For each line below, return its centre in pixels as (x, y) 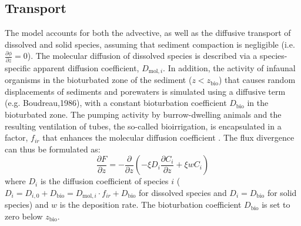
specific (18, 67)
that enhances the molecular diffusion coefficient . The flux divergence (168, 137)
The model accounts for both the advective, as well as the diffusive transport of (148, 33)
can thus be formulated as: (53, 149)
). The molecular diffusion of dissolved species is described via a (142, 56)
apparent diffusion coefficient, (86, 67)
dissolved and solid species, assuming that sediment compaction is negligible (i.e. (150, 44)
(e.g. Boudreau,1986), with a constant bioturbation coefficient (116, 103)
